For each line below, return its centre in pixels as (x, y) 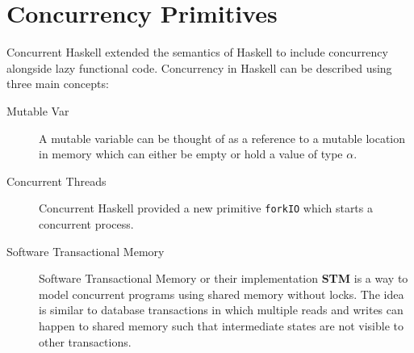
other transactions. (85, 341)
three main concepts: (58, 84)
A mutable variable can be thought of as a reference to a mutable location (222, 138)
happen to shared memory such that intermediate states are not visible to (222, 325)
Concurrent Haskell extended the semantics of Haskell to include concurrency (197, 52)
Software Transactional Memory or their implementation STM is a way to (224, 278)
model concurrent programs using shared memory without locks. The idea (222, 294)
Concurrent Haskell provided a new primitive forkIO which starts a (206, 208)
